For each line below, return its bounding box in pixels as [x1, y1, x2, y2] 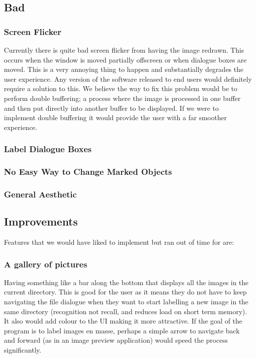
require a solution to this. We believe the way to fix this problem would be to [4, 83, 238, 94]
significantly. [4, 345, 41, 355]
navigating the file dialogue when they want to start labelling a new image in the [4, 296, 249, 307]
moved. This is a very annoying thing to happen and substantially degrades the [4, 64, 244, 74]
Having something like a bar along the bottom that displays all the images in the [4, 277, 249, 287]
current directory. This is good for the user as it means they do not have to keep [4, 287, 247, 297]
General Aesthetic [4, 188, 77, 200]
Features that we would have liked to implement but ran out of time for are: [4, 237, 234, 247]
